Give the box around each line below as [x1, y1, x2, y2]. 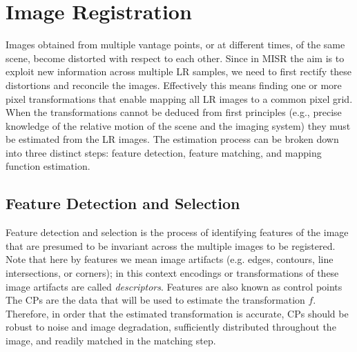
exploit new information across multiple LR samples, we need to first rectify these [6, 64, 352, 79]
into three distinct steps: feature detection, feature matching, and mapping [6, 145, 322, 159]
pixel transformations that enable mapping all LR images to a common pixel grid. [6, 91, 353, 106]
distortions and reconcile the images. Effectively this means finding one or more [6, 77, 342, 92]
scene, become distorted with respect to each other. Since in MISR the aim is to [6, 50, 345, 65]
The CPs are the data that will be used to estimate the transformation [6, 293, 305, 307]
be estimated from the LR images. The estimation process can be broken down [6, 132, 339, 146]
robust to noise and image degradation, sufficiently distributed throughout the [6, 320, 336, 334]
